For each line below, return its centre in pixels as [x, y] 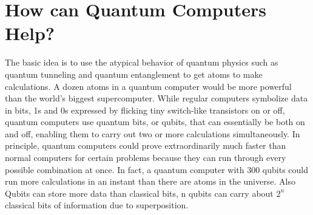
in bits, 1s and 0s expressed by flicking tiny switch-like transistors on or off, [145, 110]
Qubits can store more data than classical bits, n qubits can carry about [139, 193]
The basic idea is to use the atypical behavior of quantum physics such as [142, 62]
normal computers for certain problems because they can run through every [146, 158]
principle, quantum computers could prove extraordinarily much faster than [146, 145]
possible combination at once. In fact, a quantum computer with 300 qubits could [157, 169]
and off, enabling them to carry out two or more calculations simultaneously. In [153, 133]
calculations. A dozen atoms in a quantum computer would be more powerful [148, 86]
